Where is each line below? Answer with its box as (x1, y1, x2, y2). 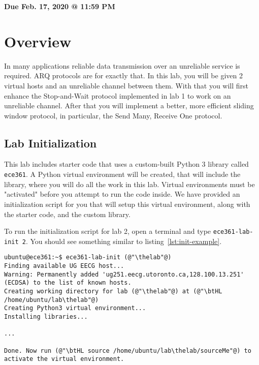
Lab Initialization (4, 135, 97, 150)
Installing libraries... (4, 313, 88, 321)
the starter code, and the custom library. (4, 208, 131, 219)
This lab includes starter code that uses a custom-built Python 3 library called (4, 159, 249, 169)
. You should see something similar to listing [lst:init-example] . (25, 235, 222, 246)
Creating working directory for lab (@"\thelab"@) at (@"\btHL (4, 288, 222, 295)
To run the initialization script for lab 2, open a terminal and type (4, 226, 211, 236)
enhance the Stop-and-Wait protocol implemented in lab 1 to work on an (4, 90, 231, 101)
